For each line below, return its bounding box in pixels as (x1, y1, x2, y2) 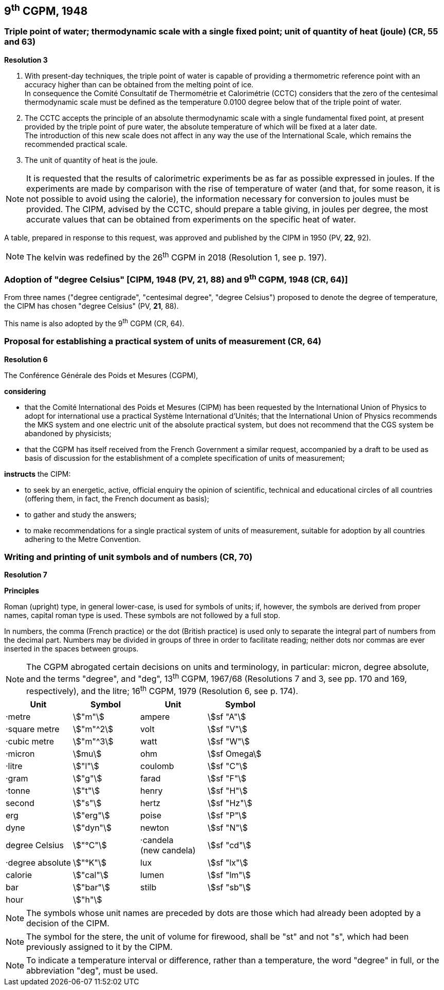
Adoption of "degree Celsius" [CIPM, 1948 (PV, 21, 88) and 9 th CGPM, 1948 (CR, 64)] (4, 272, 348, 285)
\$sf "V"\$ (208, 724, 247, 735)
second (6, 798, 34, 809)
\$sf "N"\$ (208, 823, 248, 833)
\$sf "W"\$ (208, 736, 250, 747)
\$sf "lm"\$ (208, 870, 251, 881)
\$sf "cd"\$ (208, 840, 251, 851)
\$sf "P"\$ (208, 810, 247, 821)
